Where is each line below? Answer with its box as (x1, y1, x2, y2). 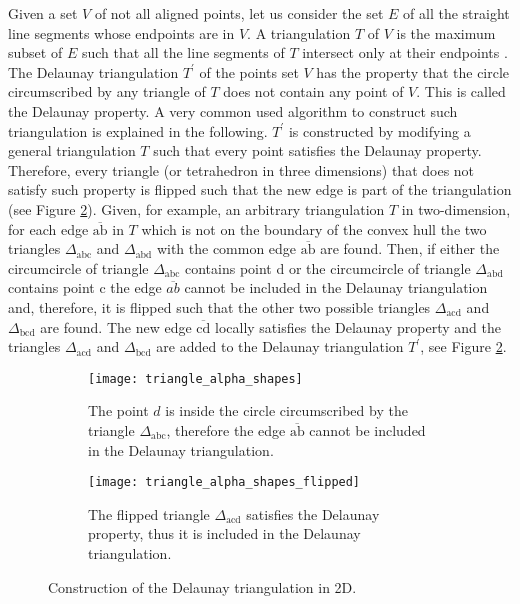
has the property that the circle (316, 61, 510, 82)
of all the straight (403, 3, 510, 23)
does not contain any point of (223, 81, 404, 102)
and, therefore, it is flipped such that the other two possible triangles (8, 296, 431, 317)
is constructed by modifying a (288, 120, 471, 141)
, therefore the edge (166, 419, 286, 440)
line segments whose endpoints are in (8, 22, 235, 43)
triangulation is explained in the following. (8, 120, 268, 141)
